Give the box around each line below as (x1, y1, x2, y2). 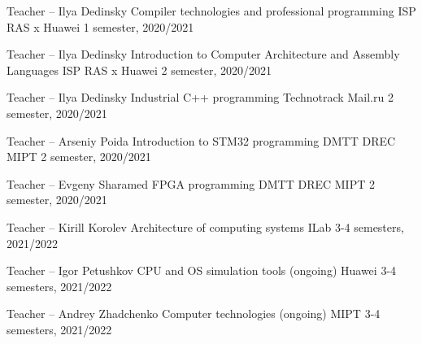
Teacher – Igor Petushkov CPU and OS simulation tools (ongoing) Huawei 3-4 (7, 262, 397, 279)
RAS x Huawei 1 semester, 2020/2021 (7, 18, 194, 35)
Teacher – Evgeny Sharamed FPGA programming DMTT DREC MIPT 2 (7, 175, 375, 192)
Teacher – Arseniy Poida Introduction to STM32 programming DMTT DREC (7, 132, 396, 149)
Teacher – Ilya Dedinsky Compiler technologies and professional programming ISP (7, 2, 416, 19)
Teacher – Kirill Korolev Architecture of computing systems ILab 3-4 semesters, (7, 218, 404, 235)
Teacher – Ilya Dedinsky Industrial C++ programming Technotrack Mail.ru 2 (7, 89, 394, 106)
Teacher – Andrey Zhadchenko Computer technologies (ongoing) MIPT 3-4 (7, 305, 381, 322)
